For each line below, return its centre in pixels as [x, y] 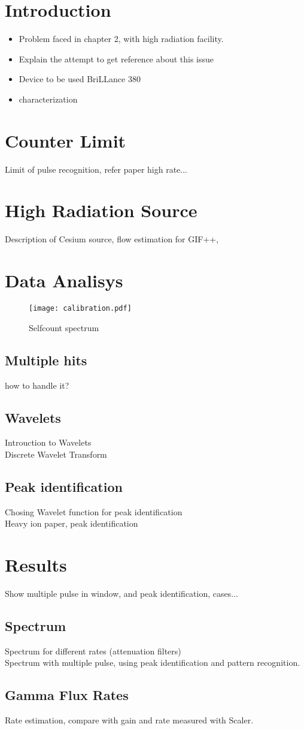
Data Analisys [64, 280]
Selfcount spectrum [64, 327]
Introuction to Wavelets [48, 442]
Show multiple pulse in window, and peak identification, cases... [121, 594]
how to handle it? [37, 385]
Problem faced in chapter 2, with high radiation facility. [121, 39]
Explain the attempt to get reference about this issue [116, 58]
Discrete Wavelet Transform [56, 454]
